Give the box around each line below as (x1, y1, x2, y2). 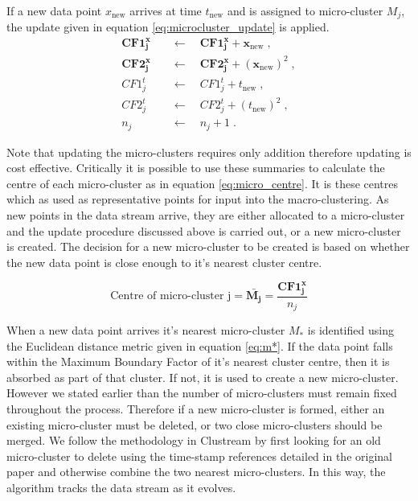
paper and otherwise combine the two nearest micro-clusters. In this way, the (6, 463, 386, 480)
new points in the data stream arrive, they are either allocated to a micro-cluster (6, 206, 405, 223)
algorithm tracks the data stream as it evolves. (6, 479, 236, 495)
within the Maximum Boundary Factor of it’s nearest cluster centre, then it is (6, 353, 390, 370)
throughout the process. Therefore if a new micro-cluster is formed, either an (6, 400, 385, 417)
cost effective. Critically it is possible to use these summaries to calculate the (6, 159, 385, 176)
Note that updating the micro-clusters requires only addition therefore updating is (6, 143, 412, 160)
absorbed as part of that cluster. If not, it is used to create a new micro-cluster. (6, 368, 399, 385)
